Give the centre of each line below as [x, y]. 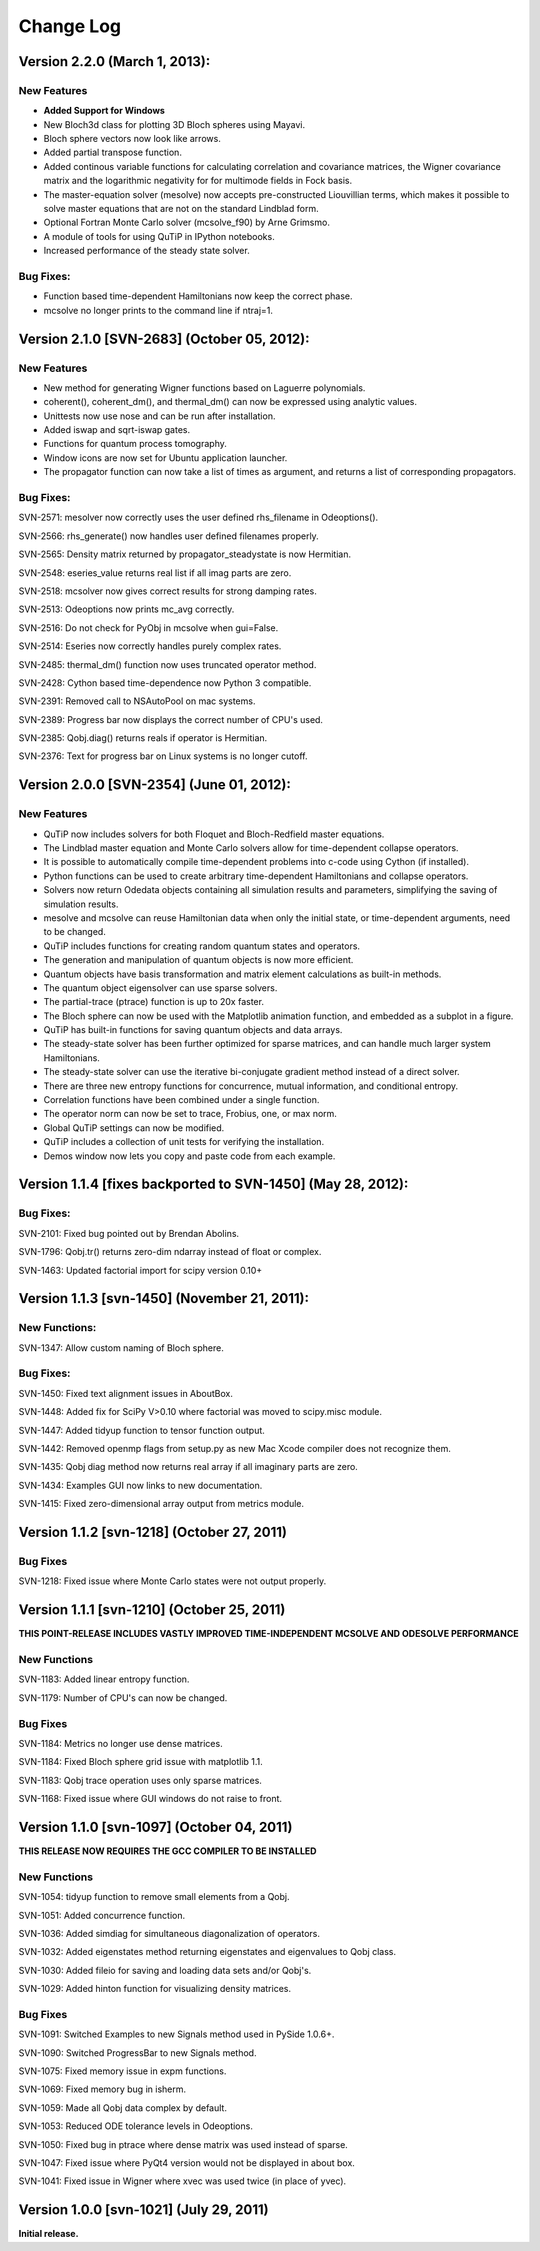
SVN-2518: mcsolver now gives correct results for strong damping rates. [167, 591]
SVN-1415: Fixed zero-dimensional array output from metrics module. [161, 1504]
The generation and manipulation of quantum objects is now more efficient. [198, 960]
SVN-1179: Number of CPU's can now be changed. [123, 1697]
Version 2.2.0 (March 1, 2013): [114, 61]
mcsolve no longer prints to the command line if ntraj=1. [158, 310]
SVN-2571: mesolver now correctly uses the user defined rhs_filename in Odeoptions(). [198, 517]
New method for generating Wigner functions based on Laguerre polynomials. [204, 387]
